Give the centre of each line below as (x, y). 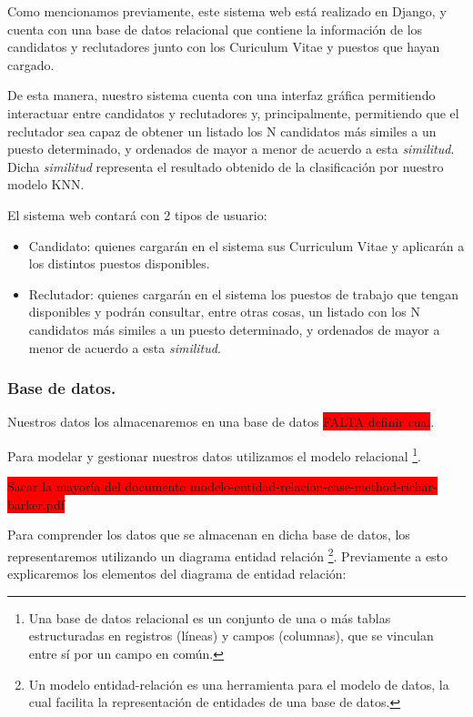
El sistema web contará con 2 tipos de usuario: (137, 214)
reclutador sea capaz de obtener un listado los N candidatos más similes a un (222, 131)
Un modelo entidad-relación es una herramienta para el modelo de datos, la (239, 684)
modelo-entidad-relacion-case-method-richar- (314, 486)
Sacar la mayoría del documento (97, 486)
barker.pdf (36, 504)
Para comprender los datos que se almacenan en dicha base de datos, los (209, 535)
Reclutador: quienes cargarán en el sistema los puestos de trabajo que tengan (243, 293)
